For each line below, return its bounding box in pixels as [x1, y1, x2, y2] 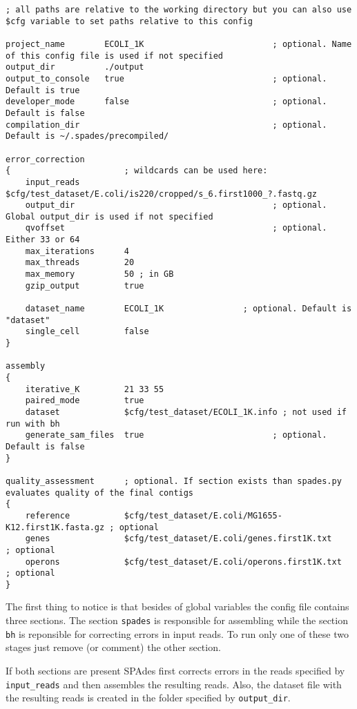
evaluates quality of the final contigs [6, 487, 194, 498]
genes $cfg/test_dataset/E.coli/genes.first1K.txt [25, 534, 332, 544]
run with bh [6, 418, 60, 429]
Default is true [6, 85, 80, 95]
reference [25, 510, 70, 521]
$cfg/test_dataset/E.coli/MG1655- [124, 510, 282, 521]
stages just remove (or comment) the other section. [6, 640, 221, 654]
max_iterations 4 [25, 246, 129, 256]
